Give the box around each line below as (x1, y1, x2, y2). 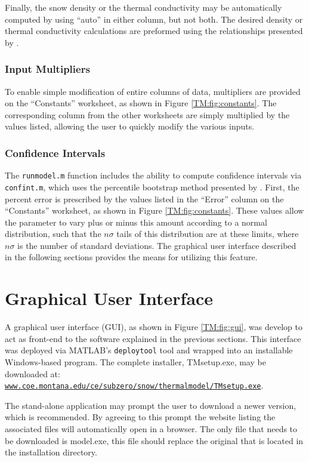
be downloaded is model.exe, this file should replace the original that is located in (5, 434, 304, 446)
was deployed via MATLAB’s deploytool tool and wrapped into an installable (5, 344, 293, 356)
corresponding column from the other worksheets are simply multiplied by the (5, 108, 290, 121)
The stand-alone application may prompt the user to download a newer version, (5, 399, 296, 411)
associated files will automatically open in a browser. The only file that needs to (5, 423, 298, 435)
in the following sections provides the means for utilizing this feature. (5, 251, 258, 263)
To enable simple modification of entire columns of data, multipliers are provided (5, 85, 301, 97)
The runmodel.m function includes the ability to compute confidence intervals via (5, 169, 302, 181)
